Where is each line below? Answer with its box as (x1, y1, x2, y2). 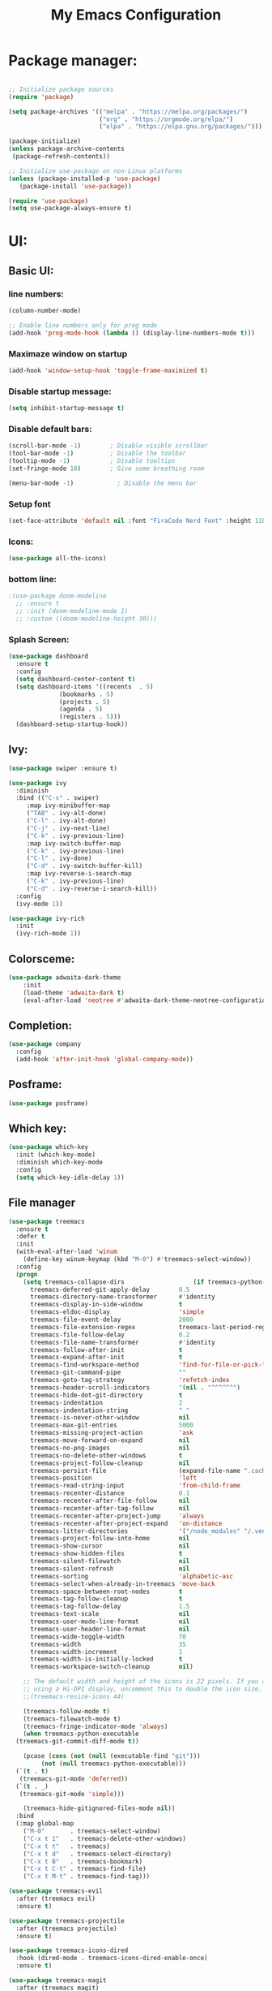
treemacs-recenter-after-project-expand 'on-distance (29, 1519, 223, 1527)
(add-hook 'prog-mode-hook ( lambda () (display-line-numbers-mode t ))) (8, 329, 255, 337)
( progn (15, 1270, 38, 1278)
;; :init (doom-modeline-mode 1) (15, 607, 129, 615)
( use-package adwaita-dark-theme (8, 974, 121, 982)
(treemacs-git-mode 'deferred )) (19, 1774, 129, 1783)
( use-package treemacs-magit (8, 1976, 107, 1985)
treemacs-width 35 (29, 1640, 186, 1648)
